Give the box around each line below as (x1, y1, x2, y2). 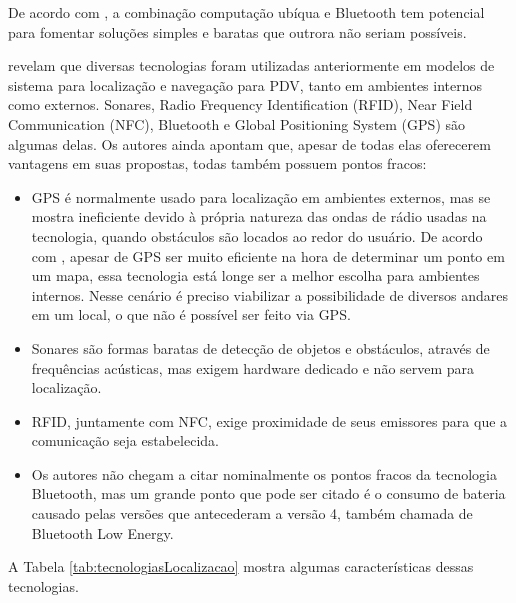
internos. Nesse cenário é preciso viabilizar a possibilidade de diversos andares (31, 284, 508, 305)
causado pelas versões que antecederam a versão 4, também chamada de (31, 503, 473, 524)
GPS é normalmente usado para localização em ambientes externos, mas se (31, 186, 491, 207)
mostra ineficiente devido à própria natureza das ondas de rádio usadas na (31, 206, 487, 227)
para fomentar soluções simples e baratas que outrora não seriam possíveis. (8, 21, 467, 42)
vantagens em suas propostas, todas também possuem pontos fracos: (8, 153, 427, 174)
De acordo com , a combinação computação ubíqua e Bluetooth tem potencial (8, 2, 485, 22)
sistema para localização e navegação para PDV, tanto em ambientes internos (8, 74, 483, 95)
